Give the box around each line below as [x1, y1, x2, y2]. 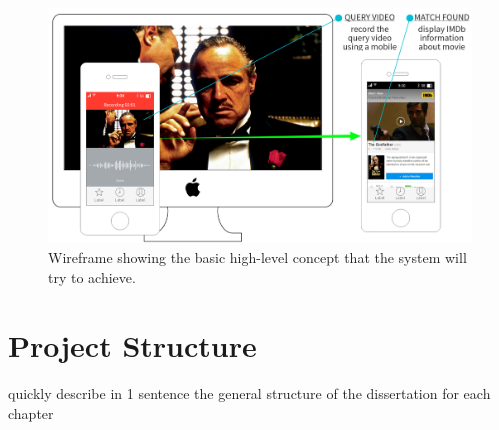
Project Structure [8, 325, 257, 366]
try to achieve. [48, 266, 136, 287]
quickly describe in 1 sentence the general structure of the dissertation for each [8, 383, 491, 404]
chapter [8, 402, 54, 423]
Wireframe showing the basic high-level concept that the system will [48, 247, 467, 267]
